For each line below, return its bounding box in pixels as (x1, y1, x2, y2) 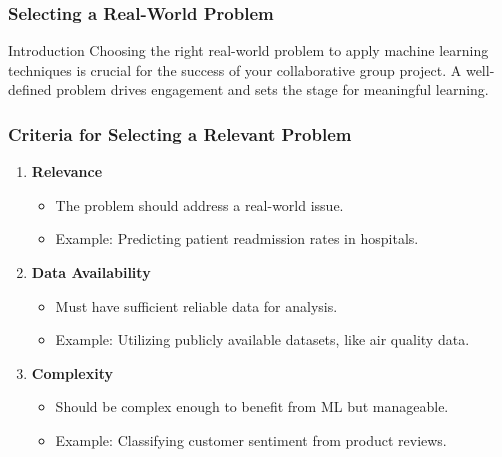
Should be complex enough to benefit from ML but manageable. (55, 396, 449, 417)
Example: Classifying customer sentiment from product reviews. (55, 429, 447, 450)
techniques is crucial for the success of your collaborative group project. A (8, 59, 462, 80)
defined (8, 79, 52, 100)
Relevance (31, 161, 103, 182)
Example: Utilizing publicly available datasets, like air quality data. (55, 329, 470, 350)
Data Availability (31, 262, 151, 282)
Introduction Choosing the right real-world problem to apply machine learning (8, 40, 489, 61)
